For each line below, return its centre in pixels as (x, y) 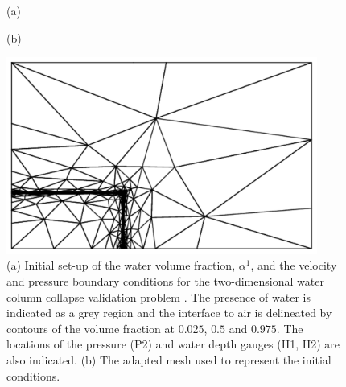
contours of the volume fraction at (91, 328)
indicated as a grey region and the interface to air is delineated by (169, 313)
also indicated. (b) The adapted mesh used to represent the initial (169, 360)
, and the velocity (294, 265)
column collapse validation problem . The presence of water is (159, 296)
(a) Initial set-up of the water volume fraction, (121, 265)
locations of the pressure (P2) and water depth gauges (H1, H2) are (173, 344)
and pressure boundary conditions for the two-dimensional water (165, 281)
